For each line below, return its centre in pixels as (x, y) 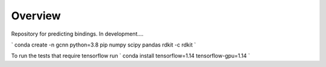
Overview (36, 16)
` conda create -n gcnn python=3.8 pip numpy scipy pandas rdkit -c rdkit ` (104, 45)
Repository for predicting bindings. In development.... (78, 34)
